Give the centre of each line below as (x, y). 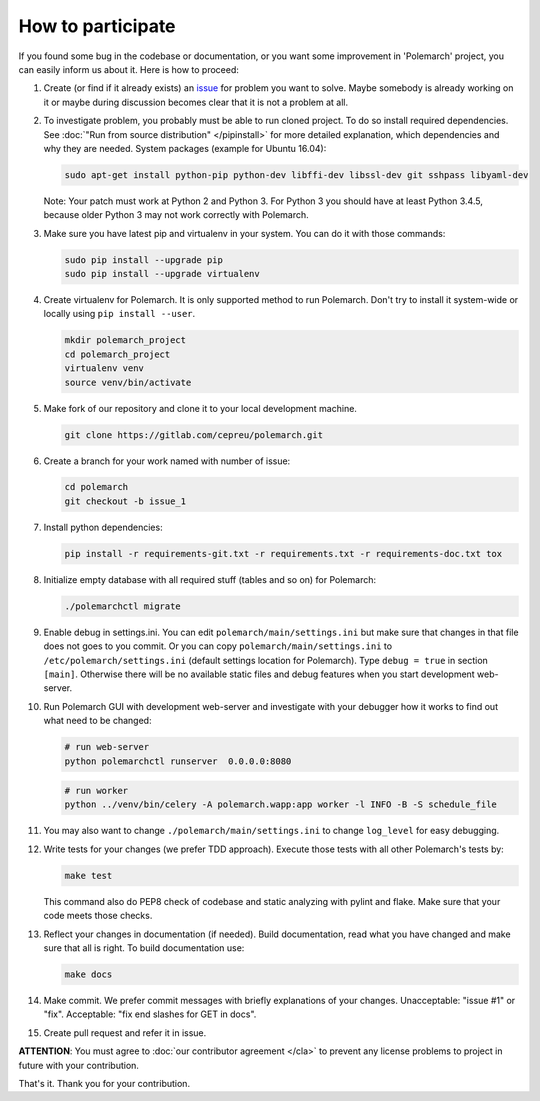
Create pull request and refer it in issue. (125, 1032)
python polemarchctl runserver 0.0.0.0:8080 (178, 761)
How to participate (97, 26)
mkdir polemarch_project (125, 340)
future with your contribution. (79, 1065)
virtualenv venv (104, 368)
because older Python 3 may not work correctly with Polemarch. (176, 215)
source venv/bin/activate (128, 382)
